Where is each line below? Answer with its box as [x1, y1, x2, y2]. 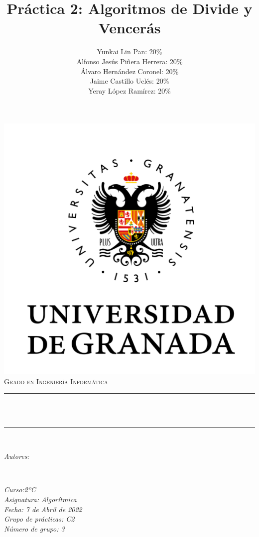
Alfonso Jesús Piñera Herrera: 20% [76, 56, 183, 66]
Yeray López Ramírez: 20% [88, 85, 171, 96]
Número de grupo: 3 [4, 523, 65, 534]
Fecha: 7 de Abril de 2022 [4, 504, 82, 514]
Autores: [4, 451, 29, 461]
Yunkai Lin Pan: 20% [97, 46, 162, 57]
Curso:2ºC [4, 484, 36, 495]
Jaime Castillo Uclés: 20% [90, 76, 169, 86]
